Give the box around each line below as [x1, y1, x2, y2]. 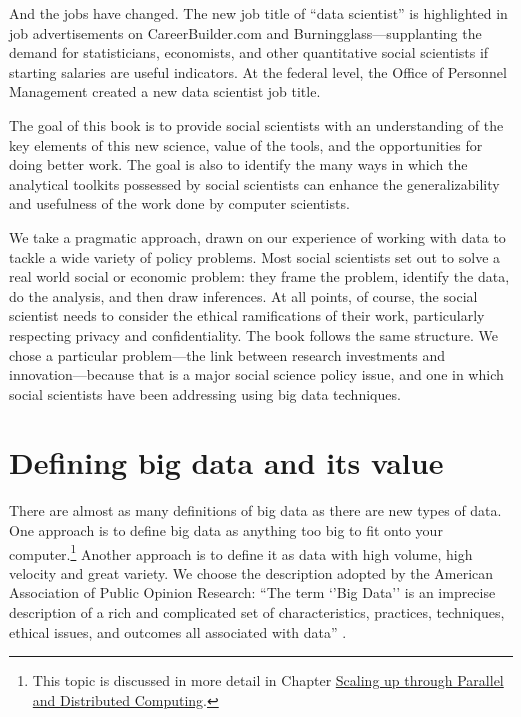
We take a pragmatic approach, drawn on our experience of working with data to [9, 226, 506, 247]
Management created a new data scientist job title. [9, 81, 321, 102]
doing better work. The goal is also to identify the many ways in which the [9, 154, 468, 175]
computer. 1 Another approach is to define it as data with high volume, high [9, 540, 473, 564]
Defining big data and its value [9, 442, 444, 483]
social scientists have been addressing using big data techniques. [9, 383, 401, 404]
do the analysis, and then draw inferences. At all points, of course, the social [9, 285, 478, 306]
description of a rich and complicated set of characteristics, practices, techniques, [9, 602, 505, 623]
